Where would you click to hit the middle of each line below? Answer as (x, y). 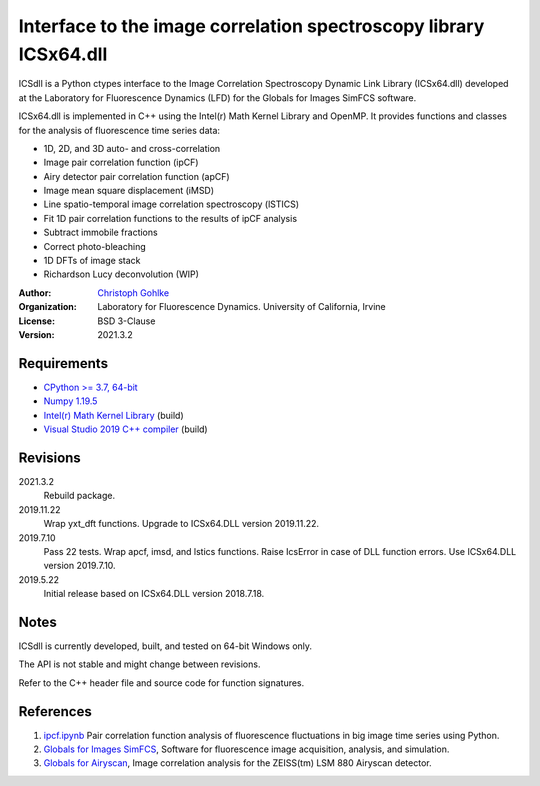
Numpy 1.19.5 (70, 401)
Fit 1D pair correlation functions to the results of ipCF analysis (170, 218)
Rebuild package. (79, 496)
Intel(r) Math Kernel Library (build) (113, 415)
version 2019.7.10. (79, 566)
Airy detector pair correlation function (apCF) (136, 176)
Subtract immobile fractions (101, 232)
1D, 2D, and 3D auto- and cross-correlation (132, 148)
